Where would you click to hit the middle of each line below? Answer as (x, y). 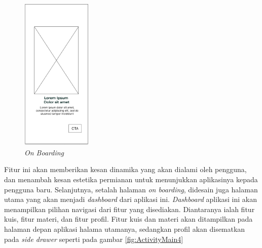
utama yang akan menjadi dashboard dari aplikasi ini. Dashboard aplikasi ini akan (131, 199)
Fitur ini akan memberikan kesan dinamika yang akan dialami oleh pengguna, (125, 169)
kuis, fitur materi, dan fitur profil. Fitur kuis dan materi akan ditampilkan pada (128, 219)
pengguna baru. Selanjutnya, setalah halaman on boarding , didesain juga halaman (131, 189)
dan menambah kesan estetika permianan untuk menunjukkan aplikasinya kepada (131, 179)
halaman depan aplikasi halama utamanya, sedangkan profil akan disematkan (125, 229)
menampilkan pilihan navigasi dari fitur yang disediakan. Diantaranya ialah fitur (129, 209)
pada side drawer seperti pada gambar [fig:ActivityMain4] (94, 239)
